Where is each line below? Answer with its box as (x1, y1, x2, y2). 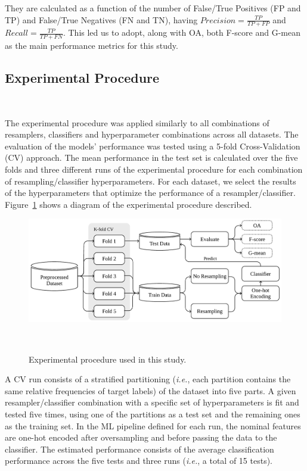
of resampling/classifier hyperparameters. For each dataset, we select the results (5, 174, 296, 187)
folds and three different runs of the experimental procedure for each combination (5, 163, 303, 176)
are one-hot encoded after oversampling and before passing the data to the (5, 431, 277, 444)
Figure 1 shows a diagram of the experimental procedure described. (5, 198, 252, 210)
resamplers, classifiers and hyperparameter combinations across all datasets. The (5, 128, 299, 141)
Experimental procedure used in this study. (29, 353, 187, 365)
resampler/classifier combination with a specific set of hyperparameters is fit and (5, 396, 299, 408)
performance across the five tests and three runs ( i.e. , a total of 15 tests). (5, 454, 272, 467)
